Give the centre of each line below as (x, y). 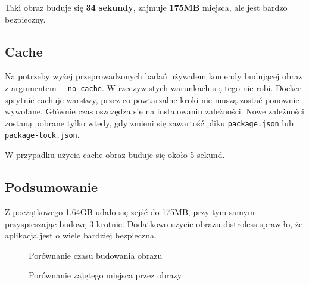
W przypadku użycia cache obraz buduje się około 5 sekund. (115, 155)
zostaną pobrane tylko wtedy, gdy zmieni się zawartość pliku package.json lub (149, 123)
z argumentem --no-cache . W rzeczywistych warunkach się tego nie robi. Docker (153, 87)
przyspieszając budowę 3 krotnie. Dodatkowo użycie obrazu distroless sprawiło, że (154, 223)
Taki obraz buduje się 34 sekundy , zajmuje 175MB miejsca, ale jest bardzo (146, 7)
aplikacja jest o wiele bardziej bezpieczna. (81, 235)
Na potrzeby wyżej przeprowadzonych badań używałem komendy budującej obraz (154, 76)
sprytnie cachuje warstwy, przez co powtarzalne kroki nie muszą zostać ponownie (152, 99)
